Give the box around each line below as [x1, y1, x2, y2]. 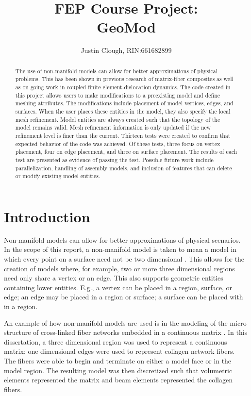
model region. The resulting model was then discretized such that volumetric [4, 365, 233, 375]
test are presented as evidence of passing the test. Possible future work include [15, 155, 214, 164]
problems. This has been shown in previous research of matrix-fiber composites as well [15, 75, 234, 83]
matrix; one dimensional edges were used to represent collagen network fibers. [4, 346, 235, 356]
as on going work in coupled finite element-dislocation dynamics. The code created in [15, 83, 231, 91]
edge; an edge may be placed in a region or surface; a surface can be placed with [4, 292, 243, 302]
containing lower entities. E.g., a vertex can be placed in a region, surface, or [4, 282, 232, 292]
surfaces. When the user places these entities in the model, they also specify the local [15, 107, 231, 115]
